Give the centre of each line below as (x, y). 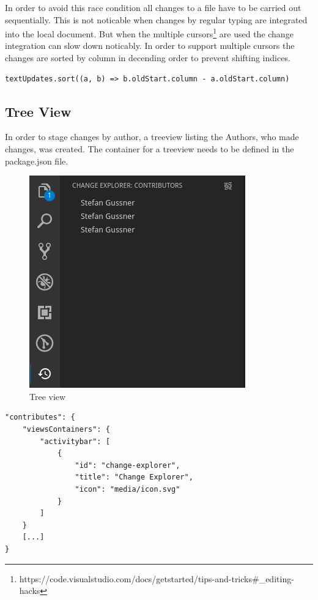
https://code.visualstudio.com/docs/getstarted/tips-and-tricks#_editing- (157, 578)
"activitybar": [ (75, 441)
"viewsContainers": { (66, 429)
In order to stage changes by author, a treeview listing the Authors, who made (152, 137)
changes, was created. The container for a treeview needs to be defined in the (150, 149)
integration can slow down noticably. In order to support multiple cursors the (150, 46)
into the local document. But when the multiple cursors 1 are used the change (149, 33)
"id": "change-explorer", (128, 465)
